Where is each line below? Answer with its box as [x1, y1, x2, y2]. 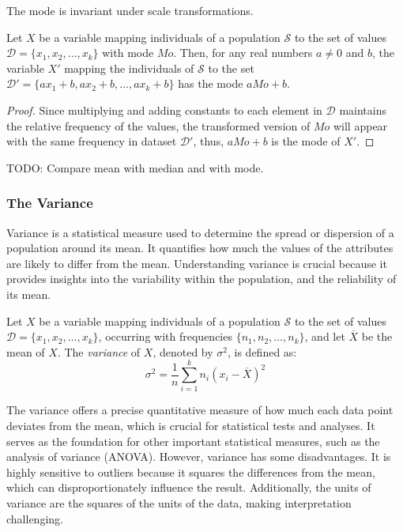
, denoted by [153, 343, 213, 360]
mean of [6, 343, 45, 360]
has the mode [178, 75, 243, 92]
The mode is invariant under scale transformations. [6, 2, 254, 18]
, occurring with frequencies [98, 328, 232, 345]
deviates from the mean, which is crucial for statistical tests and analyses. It [6, 417, 375, 434]
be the [361, 328, 393, 345]
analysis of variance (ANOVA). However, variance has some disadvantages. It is [6, 448, 391, 465]
